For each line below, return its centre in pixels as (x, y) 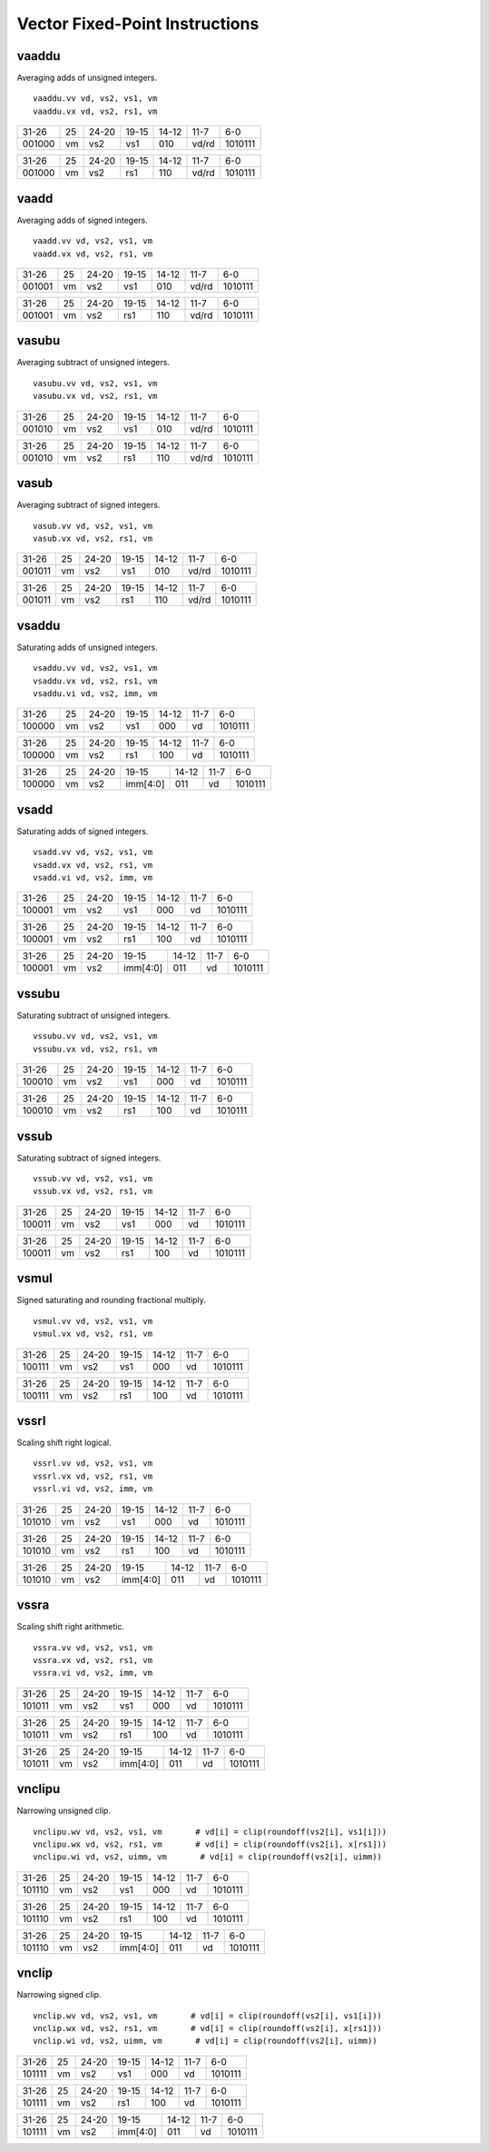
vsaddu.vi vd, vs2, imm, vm (95, 693)
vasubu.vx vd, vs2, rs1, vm (95, 396)
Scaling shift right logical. (64, 1443)
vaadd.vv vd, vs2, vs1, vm (93, 241)
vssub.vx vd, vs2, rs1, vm (93, 1191)
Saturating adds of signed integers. (83, 831)
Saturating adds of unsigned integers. (88, 647)
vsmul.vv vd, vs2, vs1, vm (93, 1321)
